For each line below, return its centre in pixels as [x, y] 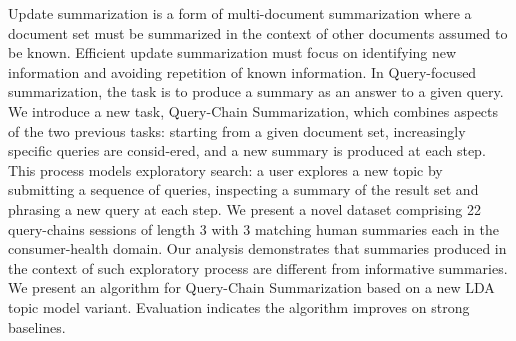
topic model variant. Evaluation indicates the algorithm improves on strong [239, 306]
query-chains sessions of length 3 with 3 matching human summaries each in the [253, 228]
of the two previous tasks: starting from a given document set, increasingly [237, 130]
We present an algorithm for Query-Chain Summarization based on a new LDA [251, 287]
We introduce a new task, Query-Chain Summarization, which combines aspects [253, 110]
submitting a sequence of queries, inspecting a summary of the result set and [243, 189]
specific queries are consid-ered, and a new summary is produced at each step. [247, 150]
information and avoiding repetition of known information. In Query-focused [242, 71]
